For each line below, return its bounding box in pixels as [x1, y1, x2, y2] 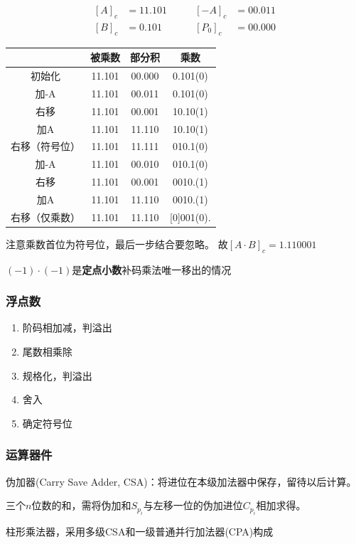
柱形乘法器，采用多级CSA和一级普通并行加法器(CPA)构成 [6, 523, 274, 538]
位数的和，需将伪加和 [31, 498, 131, 513]
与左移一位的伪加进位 [143, 498, 243, 513]
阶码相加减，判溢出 [22, 320, 112, 335]
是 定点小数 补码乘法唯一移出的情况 [72, 262, 232, 277]
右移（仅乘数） [11, 209, 80, 224]
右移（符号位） [11, 139, 80, 154]
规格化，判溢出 [22, 368, 92, 383]
